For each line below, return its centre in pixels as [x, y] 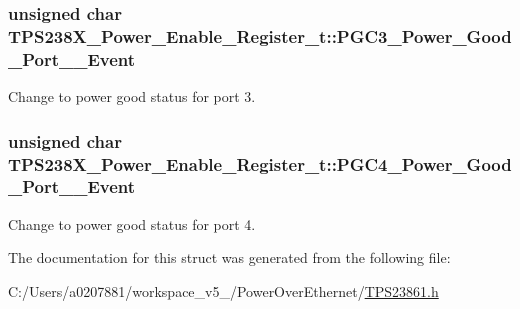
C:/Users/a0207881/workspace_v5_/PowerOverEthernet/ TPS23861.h [223, 290]
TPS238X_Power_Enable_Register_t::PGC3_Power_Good [260, 35]
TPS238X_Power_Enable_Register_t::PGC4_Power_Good [260, 163]
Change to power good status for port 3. [132, 96]
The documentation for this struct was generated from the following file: [229, 257]
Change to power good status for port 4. [132, 223]
